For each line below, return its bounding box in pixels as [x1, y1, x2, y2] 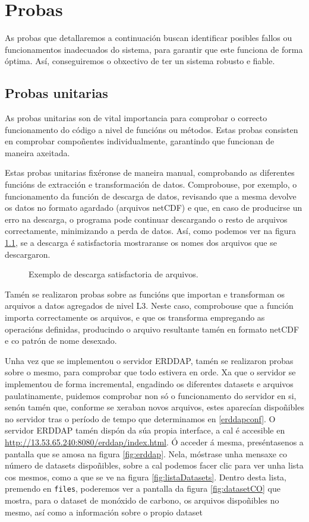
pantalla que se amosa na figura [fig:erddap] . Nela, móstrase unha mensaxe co [5, 447, 287, 460]
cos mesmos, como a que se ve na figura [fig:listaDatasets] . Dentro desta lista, [5, 470, 286, 483]
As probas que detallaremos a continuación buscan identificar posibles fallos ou [5, 31, 292, 44]
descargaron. [5, 248, 51, 260]
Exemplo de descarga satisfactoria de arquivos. [29, 268, 198, 280]
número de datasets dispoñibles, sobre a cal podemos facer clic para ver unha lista [5, 459, 304, 472]
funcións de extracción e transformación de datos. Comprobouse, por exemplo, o [5, 178, 297, 191]
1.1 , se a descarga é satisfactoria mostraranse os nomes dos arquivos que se [5, 236, 277, 249]
